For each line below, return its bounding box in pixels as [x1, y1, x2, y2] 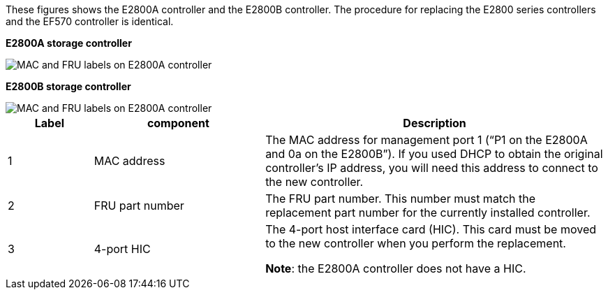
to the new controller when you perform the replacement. [265, 236, 566, 250]
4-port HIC [94, 242, 151, 256]
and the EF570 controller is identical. [6, 15, 174, 27]
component [147, 116, 209, 130]
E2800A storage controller [6, 37, 132, 49]
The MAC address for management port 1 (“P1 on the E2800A [265, 133, 588, 147]
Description [403, 116, 466, 130]
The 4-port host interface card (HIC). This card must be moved [265, 222, 597, 236]
